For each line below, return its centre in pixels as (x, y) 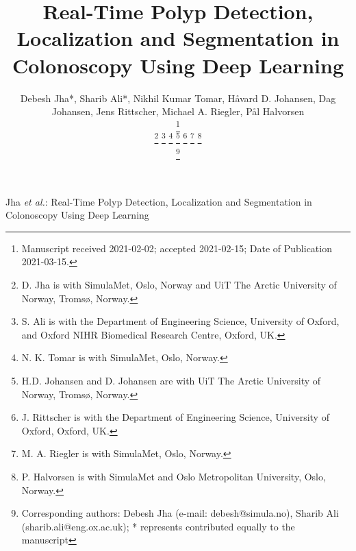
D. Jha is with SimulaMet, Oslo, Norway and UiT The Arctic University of (179, 284)
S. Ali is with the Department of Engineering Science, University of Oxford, (180, 321)
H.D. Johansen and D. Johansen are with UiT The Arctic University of (171, 380)
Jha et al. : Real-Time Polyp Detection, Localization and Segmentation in (159, 201)
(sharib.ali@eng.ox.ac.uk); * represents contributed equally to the (158, 526)
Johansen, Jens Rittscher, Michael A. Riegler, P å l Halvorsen (178, 111)
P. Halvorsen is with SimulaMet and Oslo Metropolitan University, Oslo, (174, 476)
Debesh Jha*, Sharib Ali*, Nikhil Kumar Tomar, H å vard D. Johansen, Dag (178, 98)
